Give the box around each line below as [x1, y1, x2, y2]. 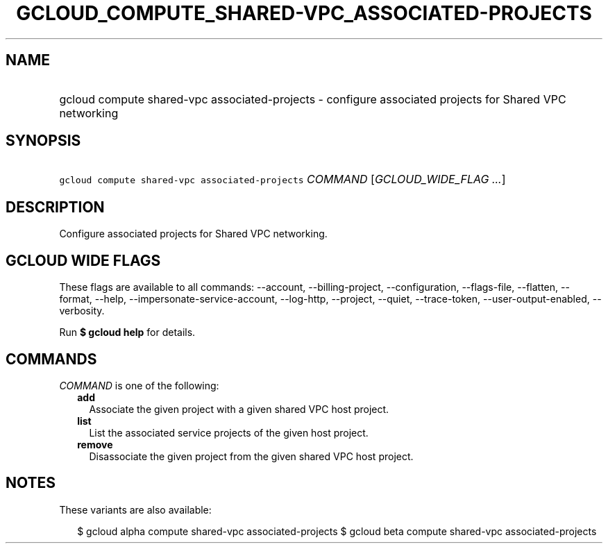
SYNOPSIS [6, 132, 81, 150]
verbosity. [59, 305, 105, 317]
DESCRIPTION [6, 198, 105, 216]
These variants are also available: [59, 503, 212, 516]
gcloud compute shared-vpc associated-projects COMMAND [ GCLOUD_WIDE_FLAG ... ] [59, 172, 506, 187]
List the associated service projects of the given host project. [89, 426, 369, 439]
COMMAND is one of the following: [59, 379, 219, 391]
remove [77, 438, 113, 450]
